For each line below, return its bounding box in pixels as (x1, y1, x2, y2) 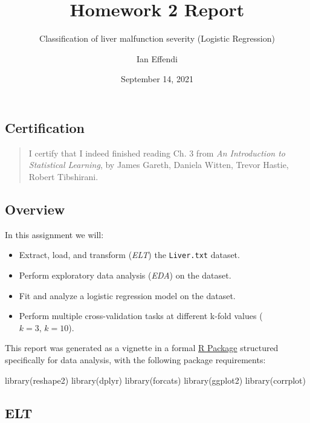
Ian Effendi (137, 52, 178, 65)
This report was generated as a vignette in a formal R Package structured (5, 341, 279, 354)
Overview (5, 199, 65, 218)
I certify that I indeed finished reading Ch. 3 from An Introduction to (28, 146, 285, 159)
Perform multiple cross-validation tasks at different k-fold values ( (19, 309, 263, 322)
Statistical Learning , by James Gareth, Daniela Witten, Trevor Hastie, (28, 158, 289, 171)
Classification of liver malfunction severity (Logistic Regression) (39, 32, 275, 45)
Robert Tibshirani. (28, 170, 98, 182)
